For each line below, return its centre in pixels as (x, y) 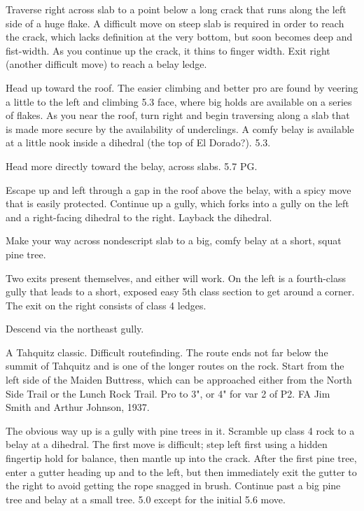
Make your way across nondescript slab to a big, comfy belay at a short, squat (174, 240)
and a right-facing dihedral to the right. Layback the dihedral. (139, 217)
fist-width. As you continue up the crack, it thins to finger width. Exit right (168, 50)
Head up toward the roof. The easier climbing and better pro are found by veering (182, 87)
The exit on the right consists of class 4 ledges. (106, 305)
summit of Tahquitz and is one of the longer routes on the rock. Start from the (175, 366)
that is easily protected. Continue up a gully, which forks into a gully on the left (177, 203)
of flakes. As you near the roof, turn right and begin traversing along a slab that (178, 115)
